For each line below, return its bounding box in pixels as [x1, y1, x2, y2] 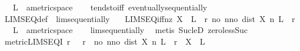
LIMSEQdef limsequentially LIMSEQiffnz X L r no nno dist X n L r [4, 12, 295, 24]
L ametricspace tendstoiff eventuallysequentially [12, 1, 208, 13]
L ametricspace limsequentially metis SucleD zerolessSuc [12, 24, 248, 36]
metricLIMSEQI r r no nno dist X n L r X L [4, 35, 205, 47]
